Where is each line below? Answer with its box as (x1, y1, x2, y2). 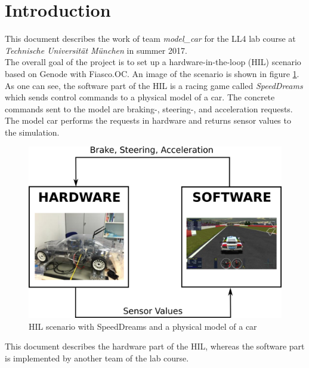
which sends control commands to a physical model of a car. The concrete (5, 91, 275, 103)
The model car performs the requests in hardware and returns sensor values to (5, 114, 291, 127)
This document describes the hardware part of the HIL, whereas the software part (5, 340, 305, 352)
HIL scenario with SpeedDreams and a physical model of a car (29, 320, 257, 332)
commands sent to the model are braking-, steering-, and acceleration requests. (5, 102, 293, 115)
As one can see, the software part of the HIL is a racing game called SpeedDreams (5, 79, 303, 91)
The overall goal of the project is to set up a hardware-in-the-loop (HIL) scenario (5, 56, 301, 68)
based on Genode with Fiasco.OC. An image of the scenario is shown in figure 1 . (5, 67, 299, 79)
